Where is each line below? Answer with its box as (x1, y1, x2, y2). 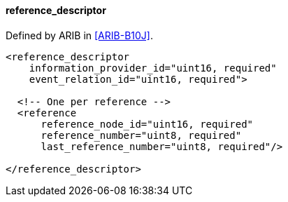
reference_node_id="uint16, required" (41, 118, 254, 130)
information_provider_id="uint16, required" (29, 62, 277, 74)
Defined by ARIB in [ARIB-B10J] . (6, 29, 153, 41)
